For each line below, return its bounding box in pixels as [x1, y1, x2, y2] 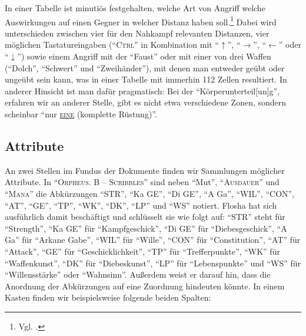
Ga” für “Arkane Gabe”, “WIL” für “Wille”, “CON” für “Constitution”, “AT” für [5, 233, 301, 246]
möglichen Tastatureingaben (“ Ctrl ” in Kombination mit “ [5, 38, 219, 51]
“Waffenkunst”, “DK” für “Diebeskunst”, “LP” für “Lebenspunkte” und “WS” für [5, 256, 301, 269]
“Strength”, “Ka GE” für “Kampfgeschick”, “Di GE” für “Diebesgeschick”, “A [5, 222, 287, 234]
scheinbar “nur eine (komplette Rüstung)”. [5, 108, 157, 120]
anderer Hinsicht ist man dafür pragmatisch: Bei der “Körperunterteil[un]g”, [5, 84, 280, 97]
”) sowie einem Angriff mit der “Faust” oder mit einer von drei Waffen [17, 50, 271, 62]
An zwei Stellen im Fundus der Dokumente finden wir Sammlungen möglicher [5, 164, 285, 176]
